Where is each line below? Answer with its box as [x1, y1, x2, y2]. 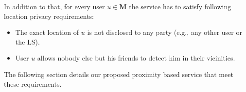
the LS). [15, 36, 40, 46]
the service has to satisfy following [129, 1, 231, 11]
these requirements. [4, 78, 62, 89]
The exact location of [15, 27, 79, 37]
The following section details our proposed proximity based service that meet [4, 69, 233, 79]
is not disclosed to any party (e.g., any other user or [87, 27, 242, 37]
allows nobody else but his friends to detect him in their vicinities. [37, 53, 235, 63]
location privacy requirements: [4, 11, 94, 21]
